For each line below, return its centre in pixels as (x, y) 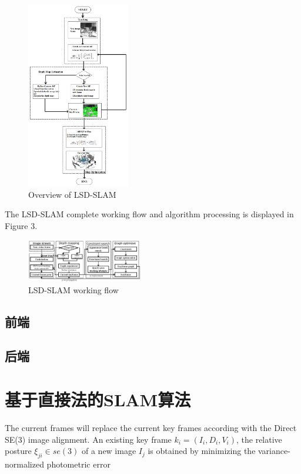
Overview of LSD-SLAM (72, 194)
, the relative (259, 439)
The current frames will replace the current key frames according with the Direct (151, 427)
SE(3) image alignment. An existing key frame (88, 439)
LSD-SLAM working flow (73, 289)
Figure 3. (21, 225)
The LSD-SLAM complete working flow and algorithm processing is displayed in (149, 214)
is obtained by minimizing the (202, 451)
